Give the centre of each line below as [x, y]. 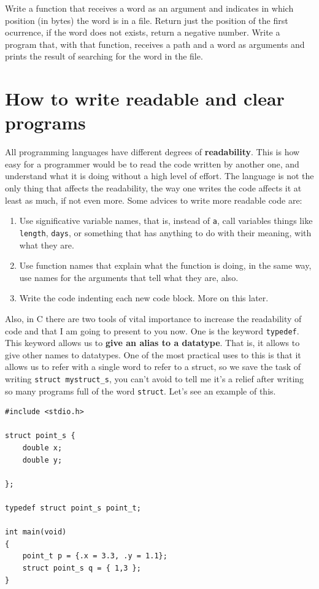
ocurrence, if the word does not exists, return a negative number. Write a [143, 32]
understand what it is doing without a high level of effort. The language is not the [159, 176]
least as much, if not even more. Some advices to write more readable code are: [154, 200]
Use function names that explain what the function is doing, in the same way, [165, 265]
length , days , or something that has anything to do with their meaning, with [165, 232]
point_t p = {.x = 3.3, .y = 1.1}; [95, 556]
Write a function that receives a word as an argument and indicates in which [149, 8]
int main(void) [36, 532]
